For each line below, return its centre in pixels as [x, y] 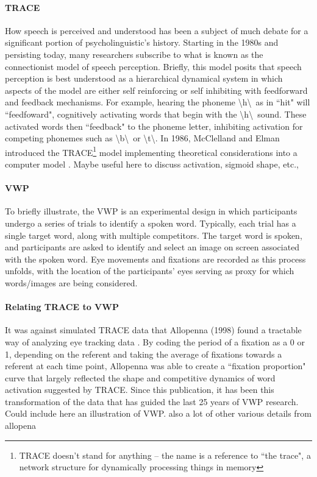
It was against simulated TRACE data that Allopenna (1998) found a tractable [153, 330]
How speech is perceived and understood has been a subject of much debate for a [157, 30]
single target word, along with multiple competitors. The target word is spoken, [154, 235]
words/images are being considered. [71, 282]
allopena [20, 426]
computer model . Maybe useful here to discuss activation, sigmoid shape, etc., [152, 164]
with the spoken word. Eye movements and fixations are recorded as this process [155, 259]
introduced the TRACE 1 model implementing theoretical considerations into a [151, 151]
